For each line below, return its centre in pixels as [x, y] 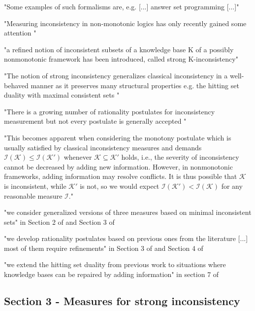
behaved [16, 85]
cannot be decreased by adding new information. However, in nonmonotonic [118, 166]
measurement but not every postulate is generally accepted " [95, 121]
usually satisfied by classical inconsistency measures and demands [103, 147]
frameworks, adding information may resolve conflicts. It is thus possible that [121, 176]
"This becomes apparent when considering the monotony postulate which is [118, 137]
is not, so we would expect [120, 186]
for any [232, 186]
